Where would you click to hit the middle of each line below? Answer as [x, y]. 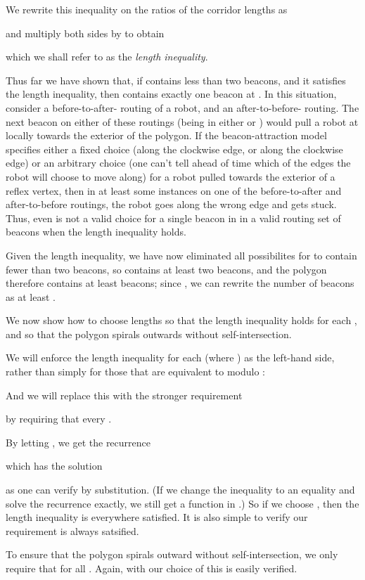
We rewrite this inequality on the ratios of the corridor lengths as [147, 9]
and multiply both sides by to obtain [85, 33]
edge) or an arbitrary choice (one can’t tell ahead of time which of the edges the [178, 163]
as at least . [31, 296]
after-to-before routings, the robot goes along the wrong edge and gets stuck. [171, 204]
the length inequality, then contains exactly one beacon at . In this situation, [171, 94]
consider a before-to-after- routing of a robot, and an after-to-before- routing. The [182, 107]
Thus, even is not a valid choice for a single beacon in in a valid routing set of [173, 218]
